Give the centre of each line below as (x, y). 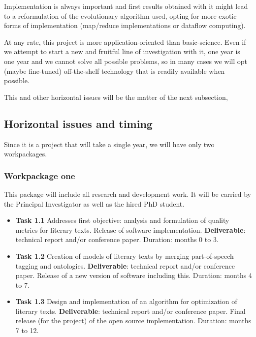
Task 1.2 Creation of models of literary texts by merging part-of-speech (125, 256)
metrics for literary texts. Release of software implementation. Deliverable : (130, 230)
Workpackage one (40, 175)
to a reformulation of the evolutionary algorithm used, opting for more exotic (120, 15)
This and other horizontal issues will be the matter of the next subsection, (116, 97)
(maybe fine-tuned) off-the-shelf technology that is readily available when (114, 71)
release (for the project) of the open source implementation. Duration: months (133, 321)
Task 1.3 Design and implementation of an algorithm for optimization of (126, 301)
